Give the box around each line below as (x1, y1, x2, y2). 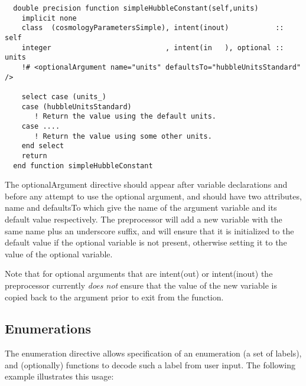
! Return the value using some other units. (34, 132, 212, 140)
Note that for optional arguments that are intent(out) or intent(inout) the (5, 267, 273, 280)
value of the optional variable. (5, 247, 113, 260)
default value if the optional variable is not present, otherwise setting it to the (5, 236, 287, 248)
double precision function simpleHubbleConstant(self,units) (13, 4, 259, 12)
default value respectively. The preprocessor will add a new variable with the (5, 212, 282, 225)
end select (21, 142, 64, 151)
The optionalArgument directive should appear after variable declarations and (5, 178, 288, 191)
